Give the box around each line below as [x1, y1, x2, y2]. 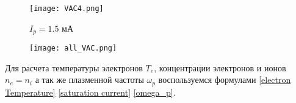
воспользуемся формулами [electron [158, 73, 291, 86]
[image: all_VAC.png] [29, 44, 117, 53]
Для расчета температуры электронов [5, 61, 143, 74]
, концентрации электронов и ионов [154, 61, 286, 74]
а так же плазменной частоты [35, 73, 144, 86]
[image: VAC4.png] [29, 4, 104, 13]
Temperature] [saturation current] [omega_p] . [5, 85, 176, 98]
